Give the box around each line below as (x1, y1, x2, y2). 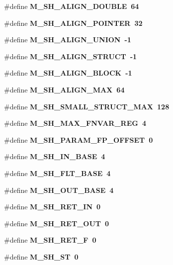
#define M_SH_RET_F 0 (4, 235, 96, 245)
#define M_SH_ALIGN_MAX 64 (4, 84, 125, 94)
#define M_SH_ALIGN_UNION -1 (4, 34, 131, 45)
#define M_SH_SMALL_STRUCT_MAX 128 (4, 101, 170, 111)
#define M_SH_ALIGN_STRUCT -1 (4, 51, 137, 61)
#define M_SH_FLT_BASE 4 (4, 168, 111, 178)
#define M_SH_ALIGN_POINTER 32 (4, 17, 143, 28)
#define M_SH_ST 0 (4, 251, 79, 262)
